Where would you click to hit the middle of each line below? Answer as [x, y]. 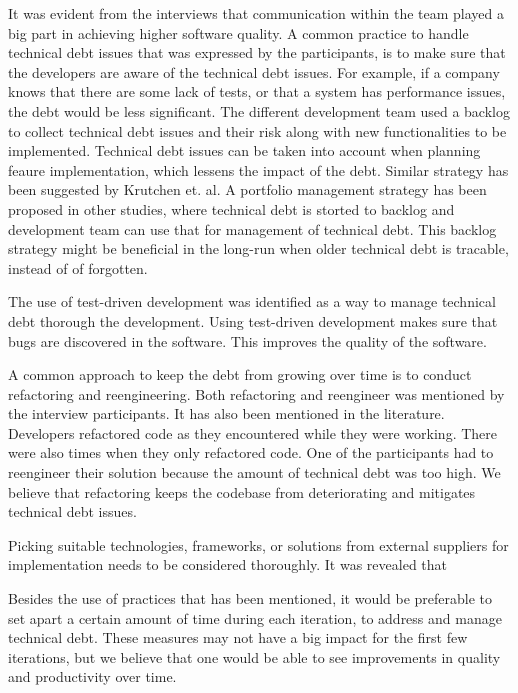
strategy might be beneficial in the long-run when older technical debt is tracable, [258, 248]
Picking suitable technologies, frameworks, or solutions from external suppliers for [258, 544]
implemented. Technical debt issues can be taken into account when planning [244, 150]
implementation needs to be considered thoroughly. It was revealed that [228, 564]
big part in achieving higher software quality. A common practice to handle [238, 32]
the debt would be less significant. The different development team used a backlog [259, 110]
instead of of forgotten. [78, 267]
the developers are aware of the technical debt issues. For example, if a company [254, 71]
